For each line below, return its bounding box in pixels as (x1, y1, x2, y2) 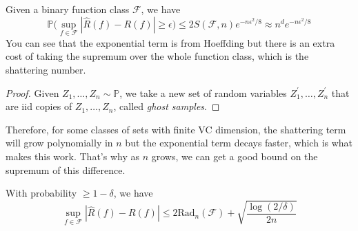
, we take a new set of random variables (119, 85, 287, 100)
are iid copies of (6, 99, 72, 113)
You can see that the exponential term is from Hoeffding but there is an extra (6, 35, 335, 49)
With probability (6, 186, 77, 200)
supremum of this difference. (6, 162, 126, 177)
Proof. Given (6, 85, 59, 100)
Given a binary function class (6, 2, 130, 16)
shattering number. (6, 63, 86, 76)
